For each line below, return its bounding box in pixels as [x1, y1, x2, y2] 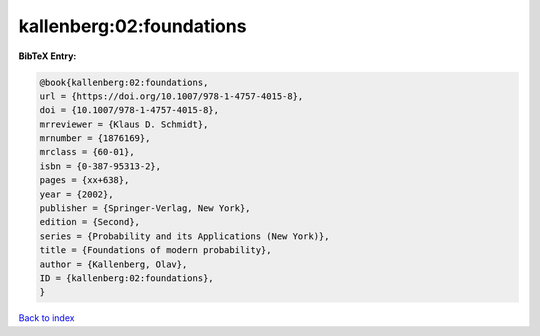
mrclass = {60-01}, [39, 146, 135, 158]
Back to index [18, 312, 75, 324]
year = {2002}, [39, 188, 114, 200]
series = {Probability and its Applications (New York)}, [39, 230, 330, 242]
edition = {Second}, [39, 216, 140, 228]
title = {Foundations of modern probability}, [39, 245, 272, 256]
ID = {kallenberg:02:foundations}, [39, 273, 214, 284]
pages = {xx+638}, [39, 175, 130, 186]
